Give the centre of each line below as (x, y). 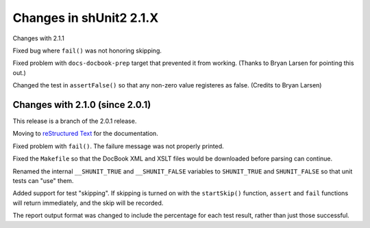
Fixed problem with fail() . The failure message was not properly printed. (118, 146)
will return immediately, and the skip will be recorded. (88, 203)
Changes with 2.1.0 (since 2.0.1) (82, 105)
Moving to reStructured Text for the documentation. (86, 134)
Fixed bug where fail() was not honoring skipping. (87, 51)
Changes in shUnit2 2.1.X (86, 18)
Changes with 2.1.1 (38, 38)
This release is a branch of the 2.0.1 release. (75, 121)
